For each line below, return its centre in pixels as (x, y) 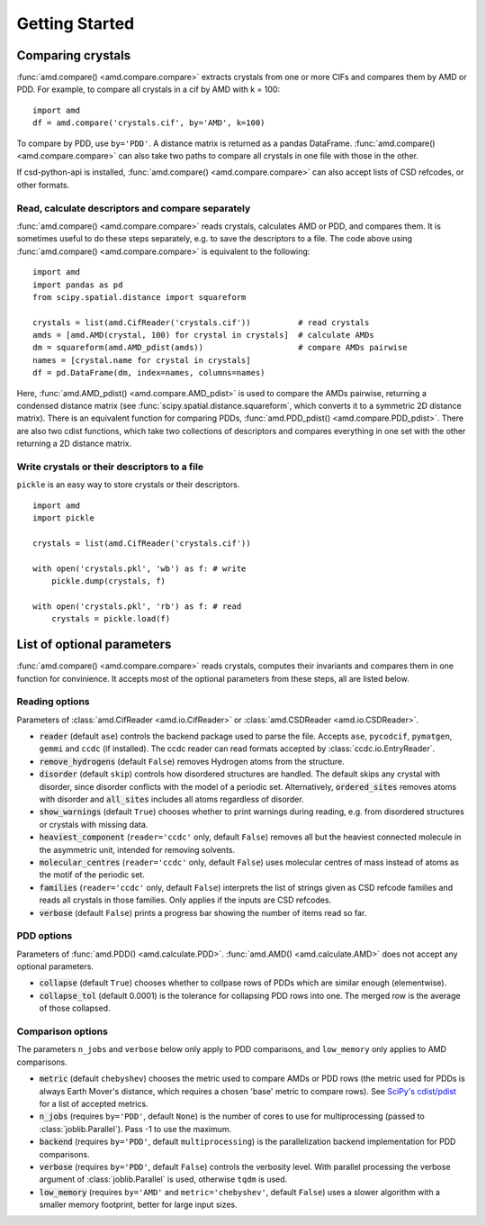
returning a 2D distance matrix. (74, 444)
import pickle (63, 518)
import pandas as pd (78, 285)
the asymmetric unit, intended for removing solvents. (137, 849)
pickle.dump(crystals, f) (108, 581)
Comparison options (62, 1031)
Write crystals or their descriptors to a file (110, 467)
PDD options (45, 936)
